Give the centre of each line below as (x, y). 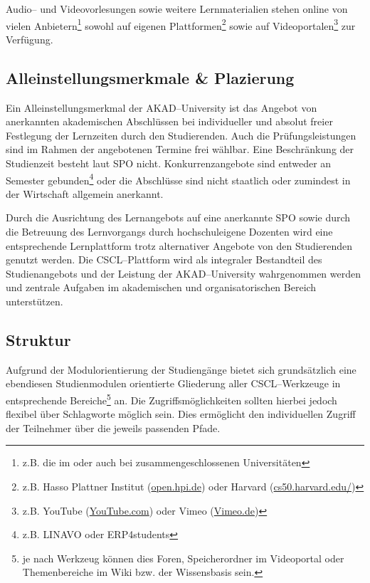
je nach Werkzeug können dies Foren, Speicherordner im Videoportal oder (183, 558)
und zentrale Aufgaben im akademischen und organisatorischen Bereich (161, 287)
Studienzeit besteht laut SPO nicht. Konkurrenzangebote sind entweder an (169, 163)
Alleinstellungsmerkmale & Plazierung (150, 77)
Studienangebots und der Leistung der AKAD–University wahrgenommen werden (184, 273)
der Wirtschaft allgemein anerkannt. (85, 193)
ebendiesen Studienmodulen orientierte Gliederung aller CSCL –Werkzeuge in (173, 383)
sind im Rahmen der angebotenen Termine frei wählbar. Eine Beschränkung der (180, 149)
